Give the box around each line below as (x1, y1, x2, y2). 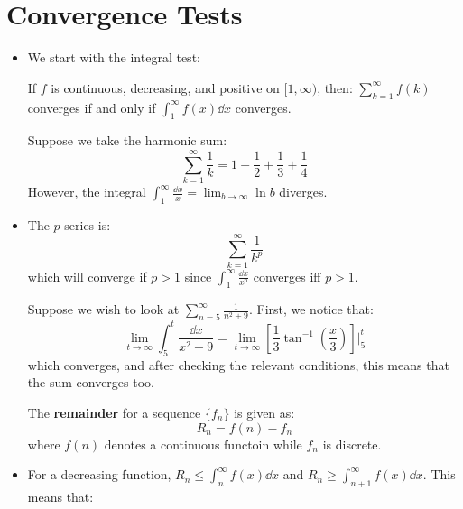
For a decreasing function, (27, 465, 171, 484)
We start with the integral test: (27, 48, 200, 67)
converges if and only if (27, 97, 156, 116)
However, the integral (27, 182, 146, 201)
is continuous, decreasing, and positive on (51, 78, 280, 97)
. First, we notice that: (248, 300, 374, 319)
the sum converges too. (27, 373, 154, 392)
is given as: (234, 403, 295, 421)
